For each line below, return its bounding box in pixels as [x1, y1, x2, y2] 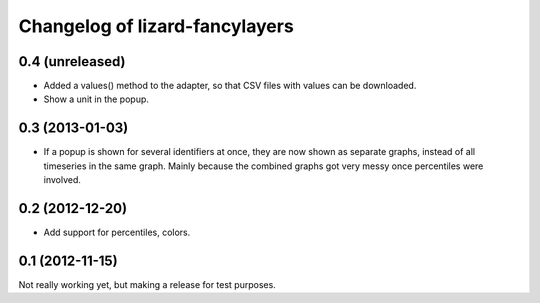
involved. [43, 174, 82, 186]
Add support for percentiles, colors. [43, 226, 191, 239]
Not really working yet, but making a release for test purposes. [18, 278, 277, 290]
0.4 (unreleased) [18, 53, 126, 70]
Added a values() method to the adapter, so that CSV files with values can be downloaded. [43, 80, 417, 92]
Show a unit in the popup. [43, 93, 150, 105]
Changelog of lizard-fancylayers [18, 15, 294, 37]
